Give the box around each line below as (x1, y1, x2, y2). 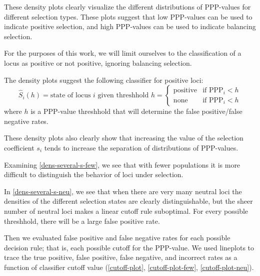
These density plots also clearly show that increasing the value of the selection (4, 132, 243, 143)
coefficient (4, 142, 34, 153)
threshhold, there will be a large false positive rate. (4, 215, 160, 226)
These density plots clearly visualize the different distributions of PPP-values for (4, 2, 251, 12)
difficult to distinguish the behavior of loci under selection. (4, 169, 183, 180)
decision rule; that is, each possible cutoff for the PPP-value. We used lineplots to (4, 242, 254, 252)
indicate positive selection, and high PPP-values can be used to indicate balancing (4, 21, 256, 32)
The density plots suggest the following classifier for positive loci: (4, 74, 203, 85)
